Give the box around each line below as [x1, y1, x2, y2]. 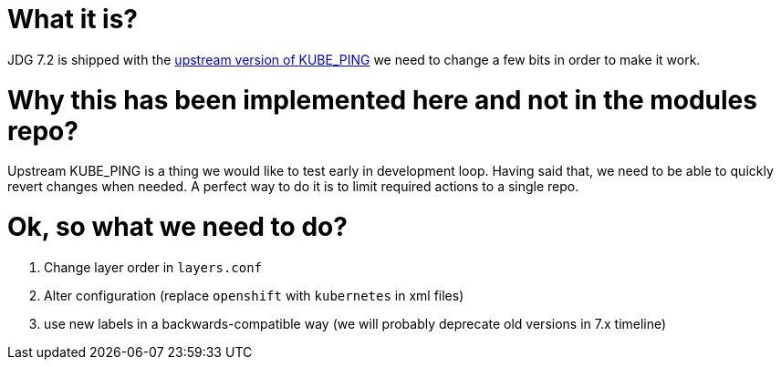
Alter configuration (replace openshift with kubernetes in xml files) [44, 287, 464, 303]
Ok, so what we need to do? [7, 211, 348, 242]
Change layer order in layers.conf [44, 259, 263, 275]
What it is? [7, 4, 139, 35]
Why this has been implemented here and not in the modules [7, 84, 757, 116]
